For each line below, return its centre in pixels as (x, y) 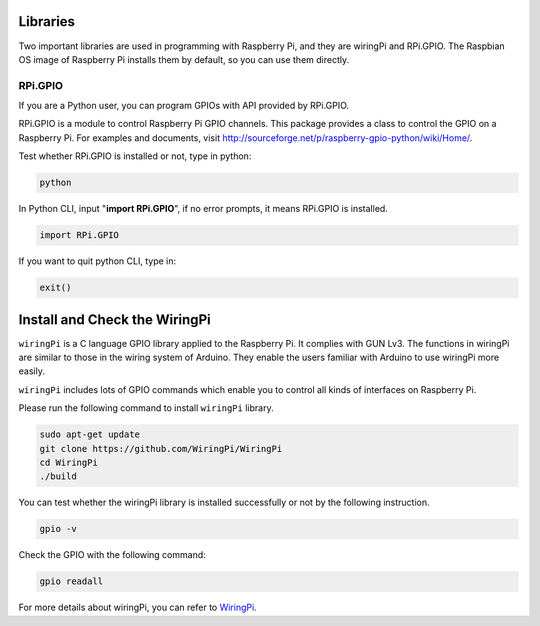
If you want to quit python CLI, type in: (97, 261)
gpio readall (71, 581)
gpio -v (58, 529)
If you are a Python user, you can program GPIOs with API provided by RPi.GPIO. (184, 106)
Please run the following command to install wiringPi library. (146, 408)
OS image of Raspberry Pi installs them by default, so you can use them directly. (184, 59)
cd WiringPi (69, 462)
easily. (31, 371)
